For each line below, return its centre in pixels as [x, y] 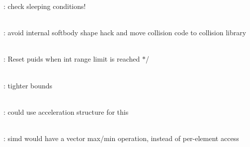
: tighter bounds [28, 85]
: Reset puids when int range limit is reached [72, 59]
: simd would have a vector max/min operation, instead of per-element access [121, 138]
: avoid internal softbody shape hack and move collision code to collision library [125, 33]
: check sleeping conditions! [45, 6]
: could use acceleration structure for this [66, 111]
